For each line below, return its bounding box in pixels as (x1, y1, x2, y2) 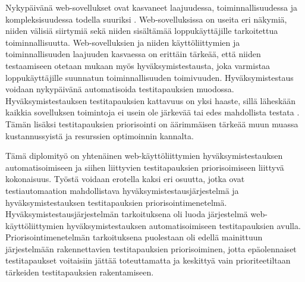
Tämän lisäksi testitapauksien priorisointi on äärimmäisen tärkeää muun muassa (5, 117, 298, 130)
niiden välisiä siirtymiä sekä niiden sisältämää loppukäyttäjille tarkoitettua (5, 24, 278, 37)
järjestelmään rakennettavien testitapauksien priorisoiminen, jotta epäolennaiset (5, 242, 297, 255)
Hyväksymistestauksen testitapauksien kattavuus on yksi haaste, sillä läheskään (5, 94, 296, 106)
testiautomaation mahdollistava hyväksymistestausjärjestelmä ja (5, 184, 239, 196)
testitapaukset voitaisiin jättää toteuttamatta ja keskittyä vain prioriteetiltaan (5, 254, 291, 267)
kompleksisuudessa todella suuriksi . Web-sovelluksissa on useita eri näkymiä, (5, 12, 287, 25)
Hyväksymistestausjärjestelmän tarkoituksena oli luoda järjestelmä (5, 208, 248, 220)
